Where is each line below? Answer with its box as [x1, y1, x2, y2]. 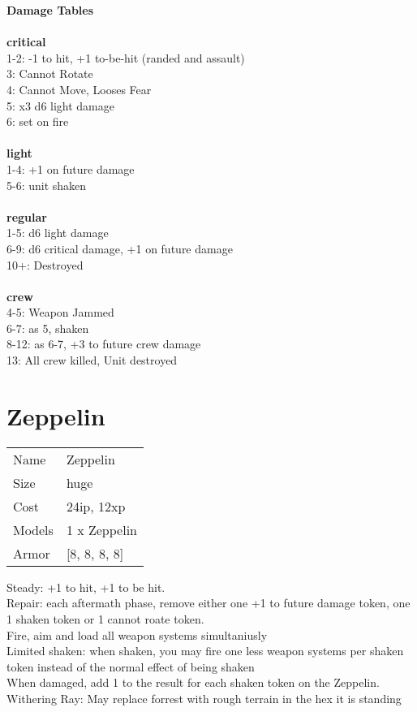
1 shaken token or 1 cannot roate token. [6, 610, 204, 627]
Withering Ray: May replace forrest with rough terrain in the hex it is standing [6, 689, 402, 706]
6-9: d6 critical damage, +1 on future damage [6, 239, 233, 257]
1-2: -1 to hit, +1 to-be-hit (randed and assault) [6, 49, 245, 66]
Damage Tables [6, 2, 94, 18]
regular [6, 208, 47, 225]
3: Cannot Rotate [6, 65, 93, 82]
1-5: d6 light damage [6, 224, 109, 241]
